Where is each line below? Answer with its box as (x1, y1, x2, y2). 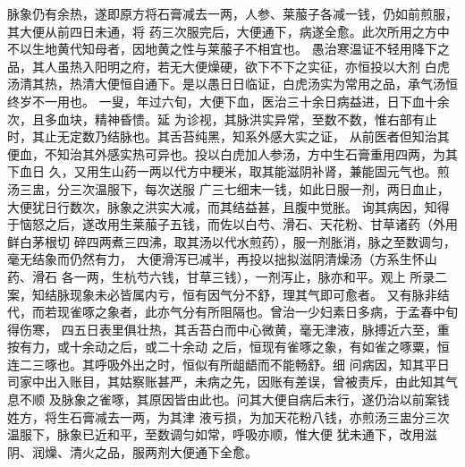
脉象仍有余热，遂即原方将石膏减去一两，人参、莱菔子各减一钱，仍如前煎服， (7, 4, 458, 22)
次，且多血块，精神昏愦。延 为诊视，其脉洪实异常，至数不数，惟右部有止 (7, 109, 437, 128)
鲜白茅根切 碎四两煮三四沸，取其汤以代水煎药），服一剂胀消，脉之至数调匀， (7, 232, 456, 250)
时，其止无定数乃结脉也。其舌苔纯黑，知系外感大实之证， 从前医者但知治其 (7, 127, 450, 146)
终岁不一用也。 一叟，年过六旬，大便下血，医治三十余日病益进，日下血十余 (7, 91, 450, 110)
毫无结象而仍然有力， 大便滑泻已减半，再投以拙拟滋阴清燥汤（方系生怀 (7, 250, 425, 268)
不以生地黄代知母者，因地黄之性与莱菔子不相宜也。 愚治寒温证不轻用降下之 (7, 39, 450, 58)
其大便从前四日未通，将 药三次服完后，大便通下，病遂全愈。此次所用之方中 (7, 21, 450, 40)
